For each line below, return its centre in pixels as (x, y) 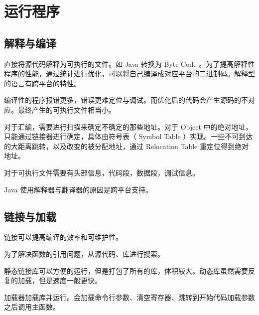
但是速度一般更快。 (70, 280)
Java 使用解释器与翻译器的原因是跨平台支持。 (78, 189)
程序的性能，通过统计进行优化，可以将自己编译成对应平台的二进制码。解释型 (129, 74)
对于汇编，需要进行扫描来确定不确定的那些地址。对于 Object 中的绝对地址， (128, 126)
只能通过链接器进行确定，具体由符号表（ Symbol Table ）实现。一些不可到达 (129, 136)
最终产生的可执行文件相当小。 (66, 109)
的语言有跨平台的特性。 (42, 83)
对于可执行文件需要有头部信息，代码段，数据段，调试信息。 (102, 172)
